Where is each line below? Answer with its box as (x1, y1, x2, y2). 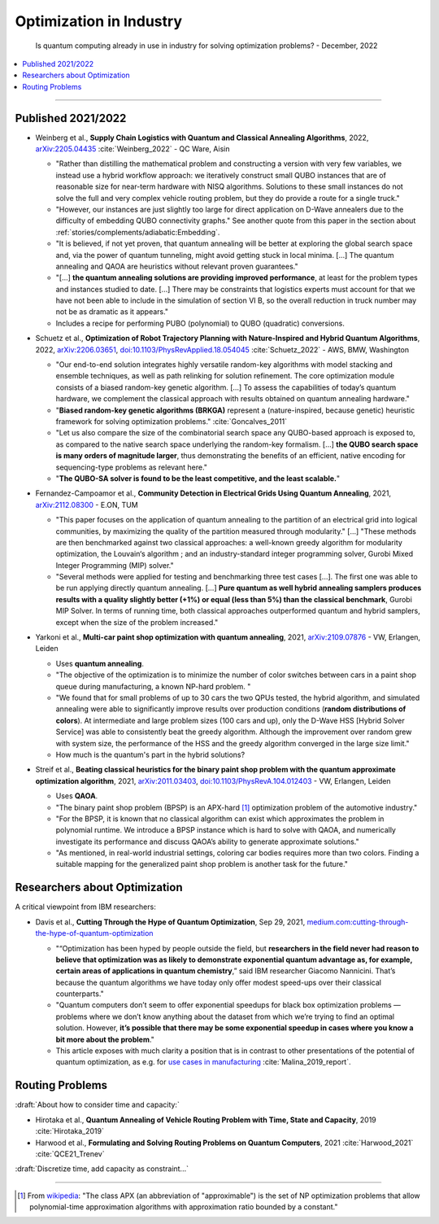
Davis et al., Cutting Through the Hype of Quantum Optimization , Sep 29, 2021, (35, 916, 306, 927)
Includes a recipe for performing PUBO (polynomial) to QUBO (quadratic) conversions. (55, 318, 345, 328)
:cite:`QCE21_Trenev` (35, 1148, 105, 1159)
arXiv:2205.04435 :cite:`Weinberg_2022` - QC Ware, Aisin (35, 144, 230, 154)
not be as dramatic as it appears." (55, 307, 169, 317)
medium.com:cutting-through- (306, 916, 409, 927)
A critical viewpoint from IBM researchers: (15, 902, 156, 911)
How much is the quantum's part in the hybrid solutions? (55, 750, 246, 759)
